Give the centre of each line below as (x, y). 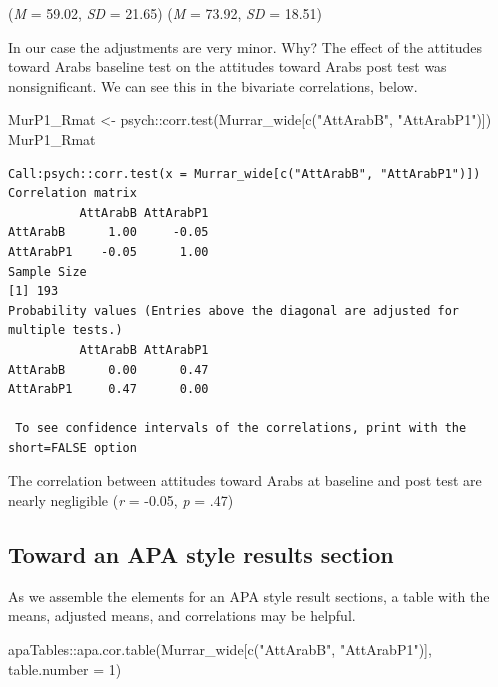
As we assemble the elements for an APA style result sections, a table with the (249, 595)
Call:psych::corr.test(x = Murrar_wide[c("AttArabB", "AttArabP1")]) (244, 173)
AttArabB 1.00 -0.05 (108, 232)
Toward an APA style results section (201, 554)
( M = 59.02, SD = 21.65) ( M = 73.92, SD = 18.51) (165, 13)
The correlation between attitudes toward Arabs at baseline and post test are (245, 480)
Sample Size (47, 271)
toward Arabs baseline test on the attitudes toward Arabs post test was (227, 66)
